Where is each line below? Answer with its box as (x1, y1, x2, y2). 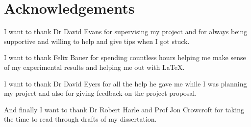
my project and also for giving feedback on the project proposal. (4, 88, 197, 98)
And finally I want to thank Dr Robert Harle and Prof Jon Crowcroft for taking (4, 104, 244, 114)
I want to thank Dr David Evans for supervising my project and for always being (4, 26, 248, 37)
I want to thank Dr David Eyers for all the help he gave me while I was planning (4, 78, 247, 88)
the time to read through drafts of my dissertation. (4, 114, 157, 124)
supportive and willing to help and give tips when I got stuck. (4, 36, 190, 46)
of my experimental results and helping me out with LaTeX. (4, 62, 185, 72)
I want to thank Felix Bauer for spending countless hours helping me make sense (4, 52, 246, 63)
